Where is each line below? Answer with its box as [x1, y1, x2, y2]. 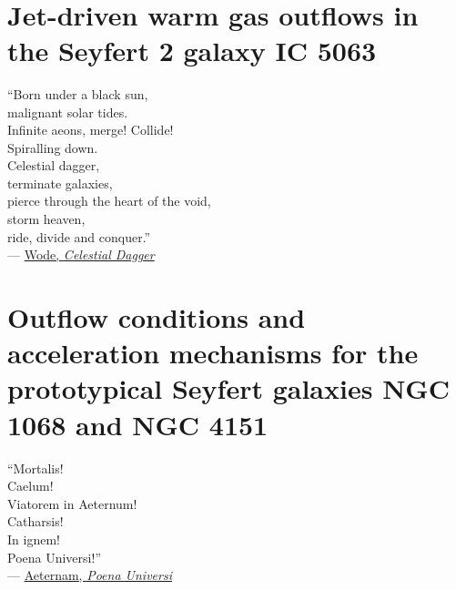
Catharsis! [7, 512, 64, 531]
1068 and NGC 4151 [7, 405, 269, 442]
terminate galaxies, [7, 173, 113, 192]
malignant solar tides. [7, 102, 128, 121]
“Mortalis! [7, 458, 64, 477]
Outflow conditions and [7, 299, 306, 336]
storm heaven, [7, 209, 86, 229]
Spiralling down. [7, 137, 98, 157]
